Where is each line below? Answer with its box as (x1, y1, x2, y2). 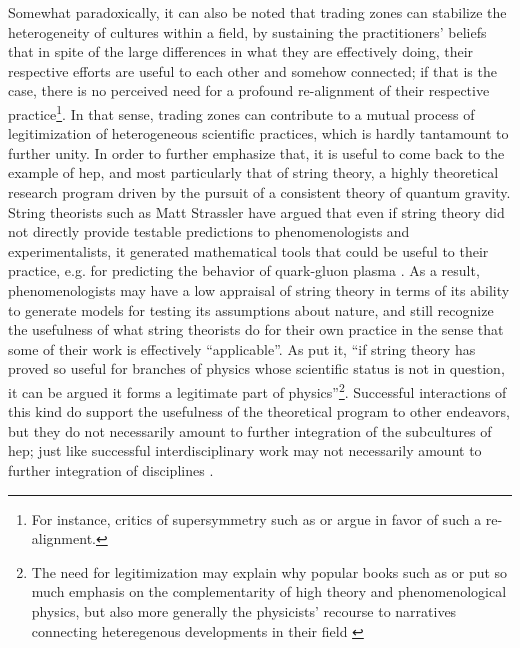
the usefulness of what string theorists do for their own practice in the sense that (8, 319, 504, 340)
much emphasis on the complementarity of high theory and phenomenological (31, 581, 507, 602)
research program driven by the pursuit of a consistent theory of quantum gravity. (8, 182, 511, 202)
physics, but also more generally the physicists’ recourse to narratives (31, 600, 457, 621)
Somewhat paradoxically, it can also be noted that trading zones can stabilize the (8, 2, 507, 22)
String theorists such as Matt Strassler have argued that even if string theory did (8, 201, 505, 222)
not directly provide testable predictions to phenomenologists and (8, 221, 410, 242)
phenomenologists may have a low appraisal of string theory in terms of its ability (8, 279, 510, 300)
